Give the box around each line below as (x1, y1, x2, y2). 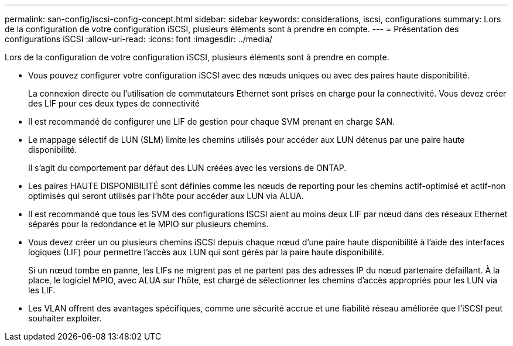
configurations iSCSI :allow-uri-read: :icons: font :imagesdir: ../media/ (5, 34, 273, 44)
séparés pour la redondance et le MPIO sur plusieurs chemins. (28, 219, 269, 229)
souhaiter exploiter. (28, 313, 102, 323)
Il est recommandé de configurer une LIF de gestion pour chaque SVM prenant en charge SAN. (28, 117, 395, 126)
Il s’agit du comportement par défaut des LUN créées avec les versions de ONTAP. (28, 163, 347, 173)
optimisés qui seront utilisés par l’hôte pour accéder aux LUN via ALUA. (28, 191, 304, 201)
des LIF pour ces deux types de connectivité (28, 98, 200, 108)
